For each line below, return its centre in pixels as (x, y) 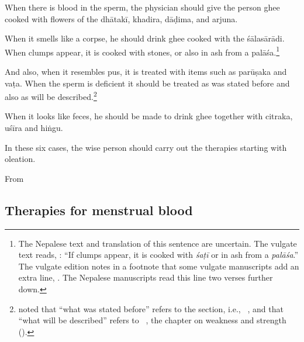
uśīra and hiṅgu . (34, 128)
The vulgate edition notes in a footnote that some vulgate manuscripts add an (159, 266)
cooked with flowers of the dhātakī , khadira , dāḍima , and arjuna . (121, 18)
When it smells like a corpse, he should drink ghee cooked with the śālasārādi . (145, 38)
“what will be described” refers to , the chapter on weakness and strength (152, 320)
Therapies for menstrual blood (99, 210)
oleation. (20, 159)
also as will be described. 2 (51, 96)
